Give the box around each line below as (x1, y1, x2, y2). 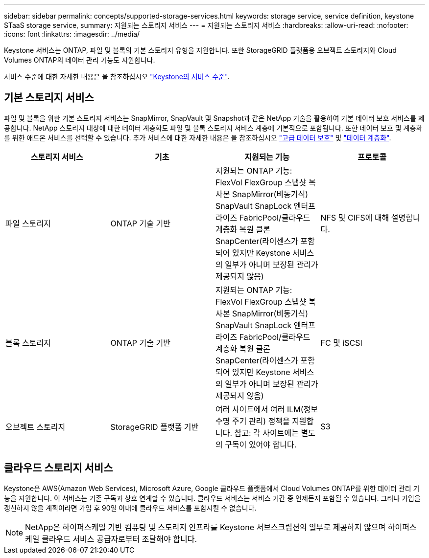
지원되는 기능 (244, 152, 290, 162)
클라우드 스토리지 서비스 (4, 462, 113, 474)
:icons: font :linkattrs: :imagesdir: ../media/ (4, 30, 140, 38)
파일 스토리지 (5, 218, 51, 228)
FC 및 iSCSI (320, 337, 362, 348)
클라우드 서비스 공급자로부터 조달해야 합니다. (42, 534, 197, 544)
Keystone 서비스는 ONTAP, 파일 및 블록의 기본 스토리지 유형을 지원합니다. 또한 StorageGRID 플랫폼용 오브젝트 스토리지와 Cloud (4, 46, 397, 54)
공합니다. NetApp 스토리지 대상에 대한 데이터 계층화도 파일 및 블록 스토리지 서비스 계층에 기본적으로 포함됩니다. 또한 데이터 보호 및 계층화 (4, 123, 423, 132)
